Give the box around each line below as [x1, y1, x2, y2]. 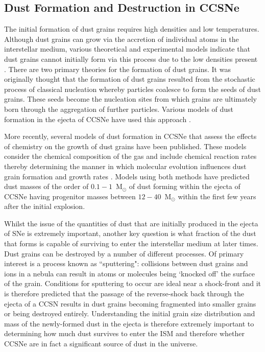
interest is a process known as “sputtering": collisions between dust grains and [4, 258, 248, 269]
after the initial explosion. [4, 201, 85, 212]
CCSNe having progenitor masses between [4, 191, 136, 201]
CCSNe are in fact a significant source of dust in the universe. [4, 338, 198, 349]
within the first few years [178, 191, 256, 201]
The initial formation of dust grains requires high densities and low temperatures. [4, 24, 259, 34]
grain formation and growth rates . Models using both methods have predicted [4, 171, 250, 181]
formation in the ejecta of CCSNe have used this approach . [4, 113, 191, 124]
